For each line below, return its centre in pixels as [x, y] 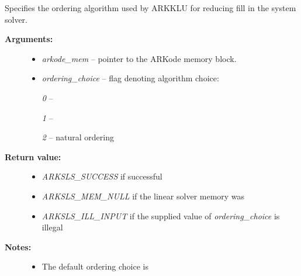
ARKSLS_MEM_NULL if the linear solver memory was [143, 196]
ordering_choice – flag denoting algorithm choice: [130, 78]
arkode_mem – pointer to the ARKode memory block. [139, 58]
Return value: [33, 156]
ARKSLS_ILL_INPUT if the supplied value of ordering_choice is [161, 215]
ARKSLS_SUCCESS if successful [102, 176]
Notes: [18, 246]
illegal [52, 227]
